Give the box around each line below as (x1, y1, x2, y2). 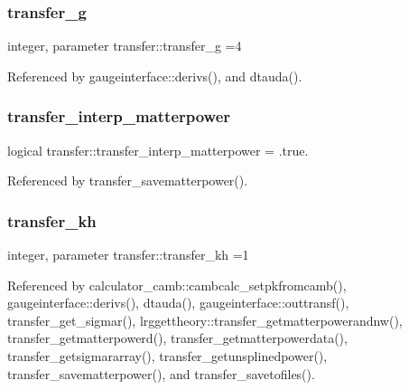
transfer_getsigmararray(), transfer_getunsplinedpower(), (7, 347, 328, 365)
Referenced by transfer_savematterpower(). (7, 171, 248, 190)
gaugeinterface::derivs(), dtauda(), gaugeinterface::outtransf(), (7, 293, 349, 312)
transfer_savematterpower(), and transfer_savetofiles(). (7, 364, 315, 383)
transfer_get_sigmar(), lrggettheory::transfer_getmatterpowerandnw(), (7, 310, 403, 329)
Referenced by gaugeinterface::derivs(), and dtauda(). (7, 66, 302, 85)
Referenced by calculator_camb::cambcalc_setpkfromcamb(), (7, 275, 347, 294)
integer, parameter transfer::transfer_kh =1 (7, 245, 249, 264)
